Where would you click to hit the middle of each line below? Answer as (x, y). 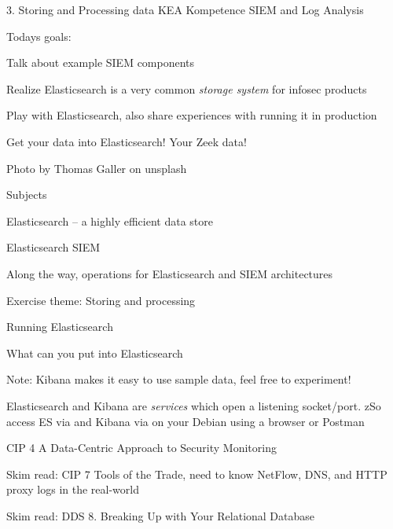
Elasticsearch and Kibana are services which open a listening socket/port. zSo (194, 405)
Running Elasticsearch (60, 327)
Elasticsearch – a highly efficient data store (110, 220)
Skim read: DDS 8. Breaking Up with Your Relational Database (161, 515)
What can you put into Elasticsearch (95, 353)
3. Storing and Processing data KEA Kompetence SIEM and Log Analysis (185, 9)
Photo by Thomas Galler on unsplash (97, 168)
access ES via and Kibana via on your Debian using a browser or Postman (185, 421)
